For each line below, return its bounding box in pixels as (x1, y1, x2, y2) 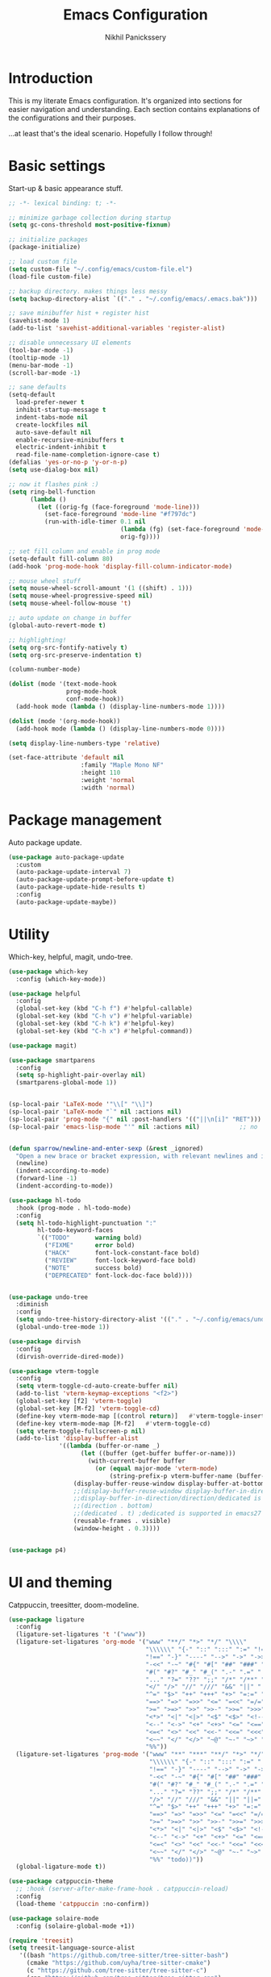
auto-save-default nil (15, 428, 92, 436)
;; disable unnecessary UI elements (8, 339, 131, 347)
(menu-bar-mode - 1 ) (8, 361, 74, 369)
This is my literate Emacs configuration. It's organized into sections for (8, 95, 243, 106)
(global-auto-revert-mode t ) (8, 621, 106, 630)
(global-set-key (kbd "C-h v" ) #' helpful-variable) (15, 1012, 194, 1021)
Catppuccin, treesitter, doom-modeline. (8, 1600, 140, 1609)
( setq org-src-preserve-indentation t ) (8, 651, 143, 659)
